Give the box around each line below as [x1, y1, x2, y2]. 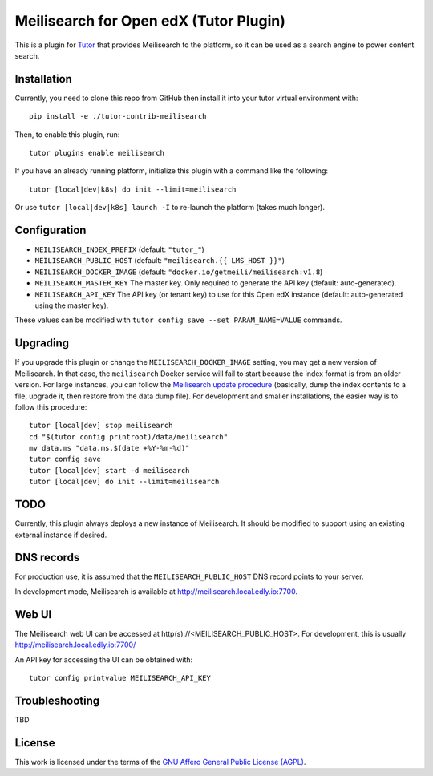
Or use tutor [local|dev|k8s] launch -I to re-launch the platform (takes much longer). [14, 203, 325, 212]
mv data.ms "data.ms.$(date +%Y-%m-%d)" [29, 443, 190, 453]
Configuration [14, 224, 87, 236]
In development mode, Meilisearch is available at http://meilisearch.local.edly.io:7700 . [14, 586, 298, 596]
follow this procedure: [14, 402, 87, 412]
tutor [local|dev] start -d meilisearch [29, 466, 190, 475]
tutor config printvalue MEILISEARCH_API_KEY [29, 673, 212, 682]
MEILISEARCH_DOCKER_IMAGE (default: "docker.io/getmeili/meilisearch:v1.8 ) [34, 267, 323, 277]
